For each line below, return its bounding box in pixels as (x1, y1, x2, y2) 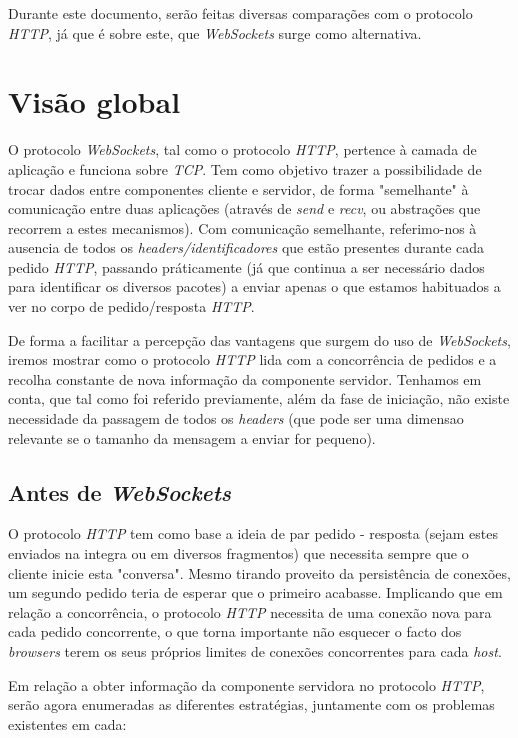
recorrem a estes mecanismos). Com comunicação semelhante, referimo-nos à (8, 217, 477, 238)
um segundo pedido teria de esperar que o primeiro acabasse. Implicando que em (8, 582, 503, 603)
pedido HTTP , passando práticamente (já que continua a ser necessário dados (8, 256, 485, 277)
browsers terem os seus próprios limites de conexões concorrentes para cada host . (8, 640, 502, 661)
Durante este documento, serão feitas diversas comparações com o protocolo (8, 3, 473, 23)
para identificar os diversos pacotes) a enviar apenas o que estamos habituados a (8, 276, 501, 297)
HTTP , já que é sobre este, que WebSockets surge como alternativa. (8, 22, 422, 43)
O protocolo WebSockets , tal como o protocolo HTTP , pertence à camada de (8, 139, 477, 160)
